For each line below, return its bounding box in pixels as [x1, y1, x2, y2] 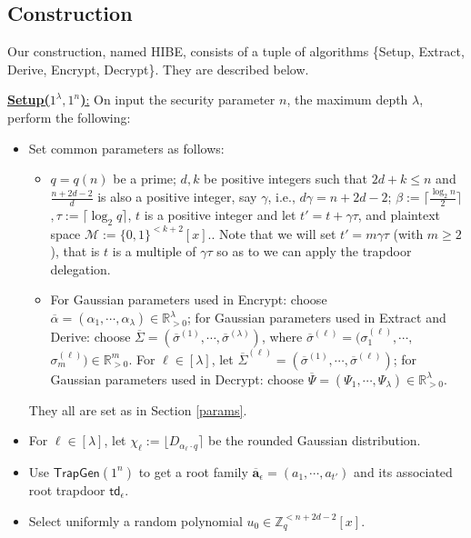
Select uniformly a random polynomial [28, 511, 243, 530]
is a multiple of [112, 242, 196, 261]
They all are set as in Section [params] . [28, 400, 247, 419]
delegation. [50, 259, 111, 278]
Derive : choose [50, 326, 131, 345]
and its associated [354, 462, 453, 481]
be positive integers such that [204, 169, 368, 188]
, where [261, 326, 303, 345]
